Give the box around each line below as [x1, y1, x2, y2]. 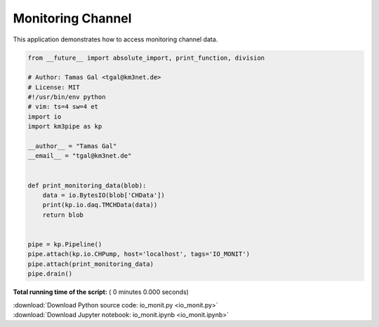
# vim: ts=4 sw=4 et [27, 102, 98, 111]
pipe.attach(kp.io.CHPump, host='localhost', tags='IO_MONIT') [27, 250, 251, 258]
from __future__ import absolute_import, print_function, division [27, 53, 265, 62]
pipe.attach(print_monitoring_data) [27, 260, 154, 268]
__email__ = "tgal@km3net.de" [27, 152, 132, 160]
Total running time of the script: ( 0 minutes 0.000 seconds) [13, 288, 189, 296]
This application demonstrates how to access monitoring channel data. [13, 35, 218, 44]
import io [27, 112, 62, 121]
